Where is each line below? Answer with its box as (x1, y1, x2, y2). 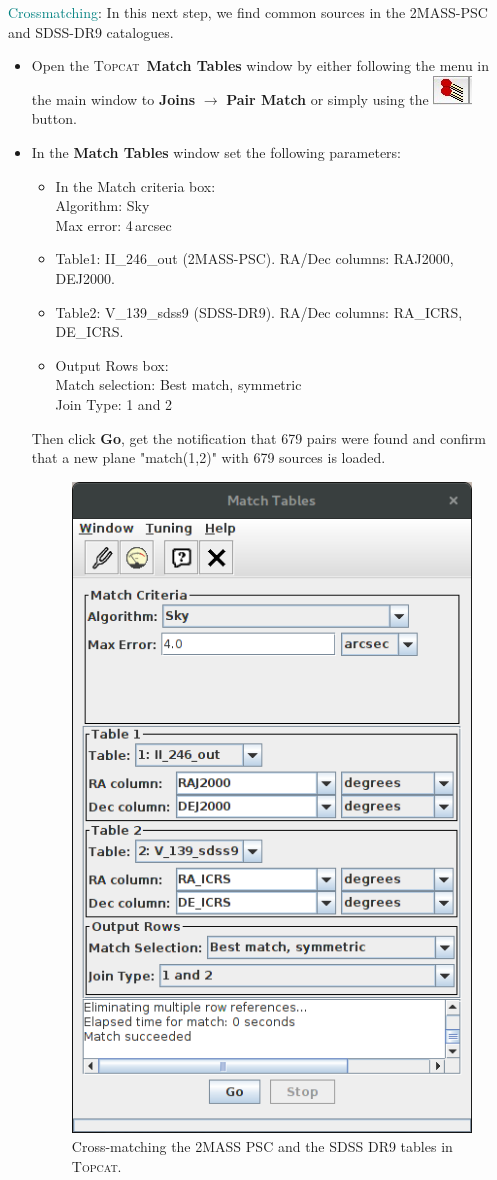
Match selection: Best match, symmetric (55, 374, 302, 395)
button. (31, 108, 77, 129)
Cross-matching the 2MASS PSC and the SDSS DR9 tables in (71, 1136, 453, 1157)
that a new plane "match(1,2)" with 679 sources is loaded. (31, 447, 386, 468)
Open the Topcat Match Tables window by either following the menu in (31, 55, 490, 76)
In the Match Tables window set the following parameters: (31, 141, 402, 162)
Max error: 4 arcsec (55, 214, 172, 235)
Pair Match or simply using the (226, 88, 429, 109)
